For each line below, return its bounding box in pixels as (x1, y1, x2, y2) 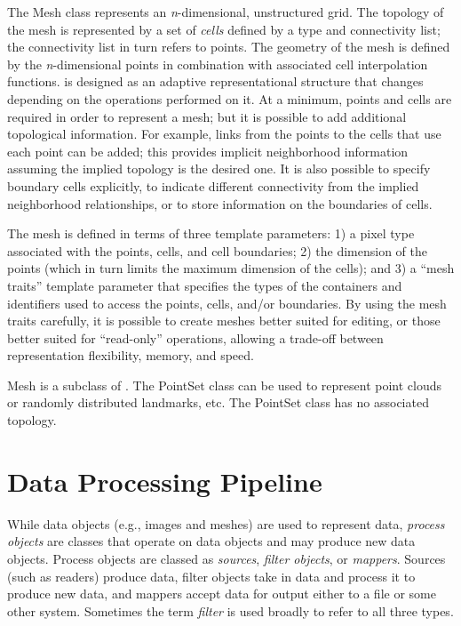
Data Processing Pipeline (7, 462, 322, 499)
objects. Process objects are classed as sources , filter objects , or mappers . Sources (7, 549, 446, 567)
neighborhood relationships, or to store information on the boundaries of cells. (7, 194, 433, 213)
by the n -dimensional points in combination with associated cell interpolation (7, 54, 428, 73)
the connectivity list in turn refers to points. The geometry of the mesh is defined (7, 37, 450, 56)
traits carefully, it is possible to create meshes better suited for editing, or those (7, 311, 441, 330)
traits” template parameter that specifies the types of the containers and (7, 276, 402, 294)
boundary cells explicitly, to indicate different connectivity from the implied (7, 176, 419, 195)
